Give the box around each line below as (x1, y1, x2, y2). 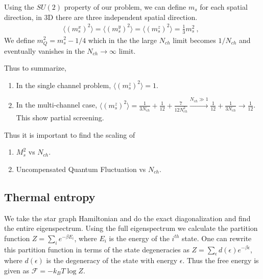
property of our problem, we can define (64, 2, 186, 12)
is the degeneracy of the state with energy (46, 255, 178, 266)
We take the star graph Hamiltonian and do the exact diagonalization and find (4, 212, 251, 223)
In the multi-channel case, (16, 99, 98, 110)
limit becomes (173, 34, 216, 45)
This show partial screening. (16, 112, 104, 122)
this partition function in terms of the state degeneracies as (4, 244, 189, 254)
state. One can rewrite (182, 232, 252, 243)
